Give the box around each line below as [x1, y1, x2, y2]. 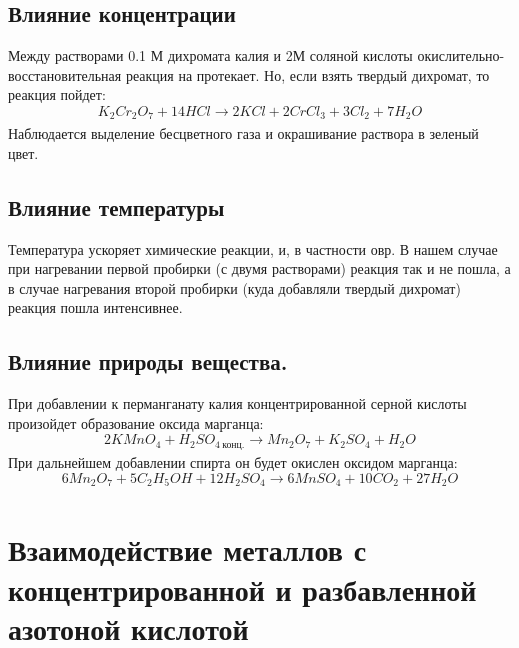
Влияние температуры [8, 191, 225, 222]
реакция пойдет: [8, 84, 106, 105]
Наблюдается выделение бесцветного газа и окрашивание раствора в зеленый [8, 123, 479, 144]
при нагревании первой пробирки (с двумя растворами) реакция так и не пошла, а [8, 258, 511, 279]
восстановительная [8, 64, 122, 85]
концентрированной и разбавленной [8, 568, 477, 609]
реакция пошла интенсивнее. [8, 297, 183, 318]
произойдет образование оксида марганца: [8, 412, 264, 433]
